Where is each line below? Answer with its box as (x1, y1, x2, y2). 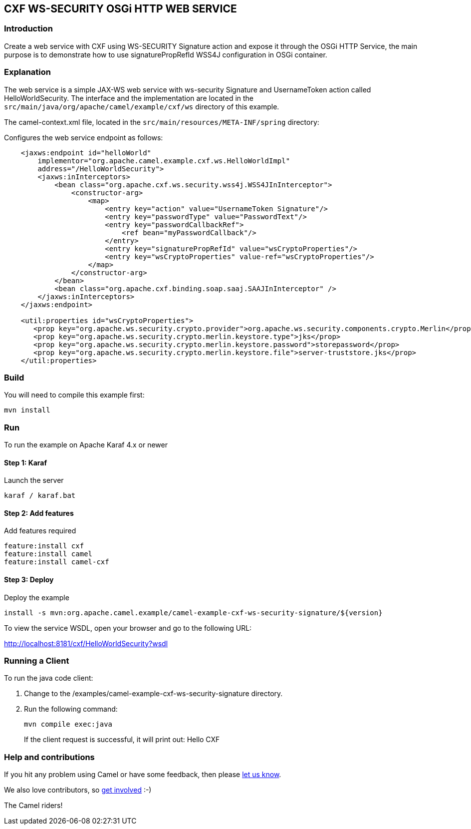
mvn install (4, 406, 50, 414)
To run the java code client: (4, 674, 93, 683)
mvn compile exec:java (24, 720, 113, 729)
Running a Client (4, 656, 69, 666)
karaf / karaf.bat (4, 491, 76, 500)
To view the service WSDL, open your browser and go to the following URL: (4, 623, 252, 632)
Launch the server (4, 476, 64, 485)
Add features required (4, 526, 76, 535)
